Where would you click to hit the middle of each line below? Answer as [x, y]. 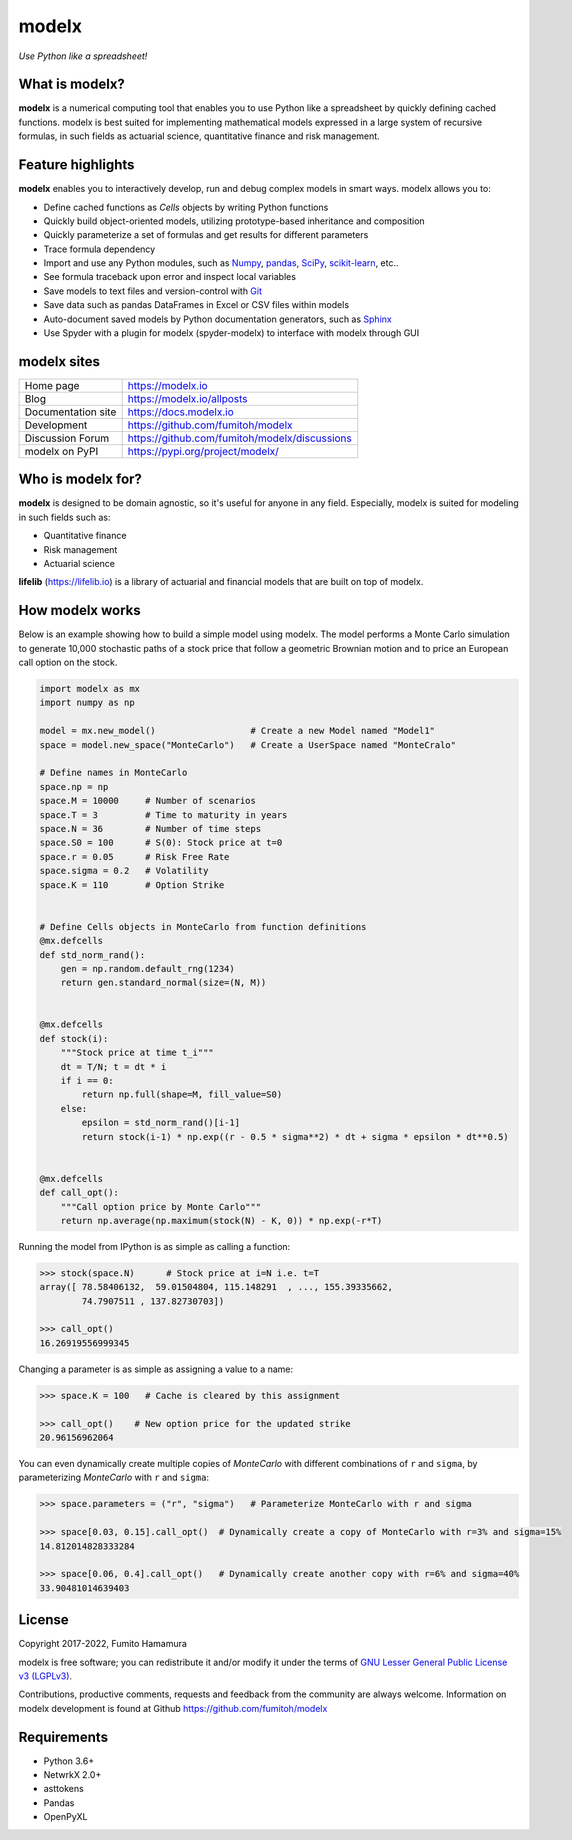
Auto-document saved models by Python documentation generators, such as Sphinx [217, 319]
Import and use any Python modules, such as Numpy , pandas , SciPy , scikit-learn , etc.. [221, 263]
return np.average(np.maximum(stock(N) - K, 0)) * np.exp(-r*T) [221, 1220]
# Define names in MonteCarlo [113, 773]
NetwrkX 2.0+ [72, 1775]
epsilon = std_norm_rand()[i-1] [160, 1123]
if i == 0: [87, 1081]
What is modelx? [71, 84]
